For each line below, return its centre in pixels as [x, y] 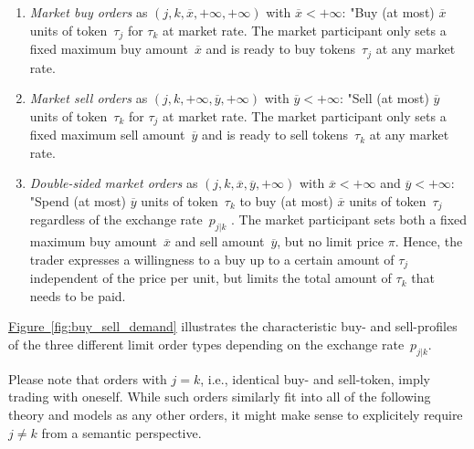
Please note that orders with [88, 378]
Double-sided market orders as [114, 183]
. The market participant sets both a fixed [349, 219]
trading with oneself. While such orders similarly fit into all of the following [220, 397]
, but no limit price [330, 241]
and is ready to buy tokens [281, 49]
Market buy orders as [89, 12]
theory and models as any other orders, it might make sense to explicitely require [236, 414]
